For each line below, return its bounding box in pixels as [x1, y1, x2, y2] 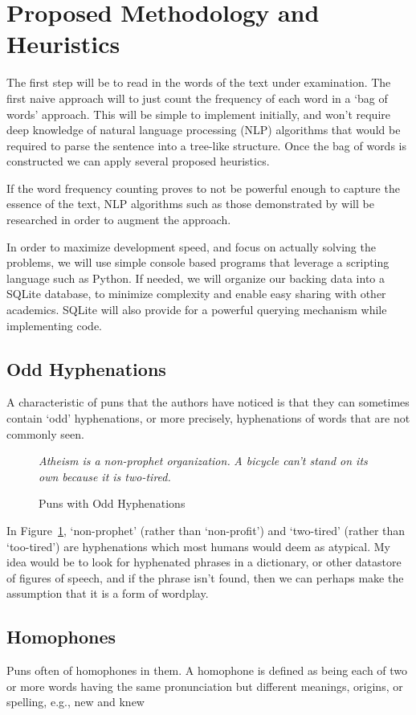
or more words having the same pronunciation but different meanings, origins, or [6, 677, 403, 694]
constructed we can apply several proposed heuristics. [6, 153, 270, 170]
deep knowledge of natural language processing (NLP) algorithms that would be [6, 121, 401, 138]
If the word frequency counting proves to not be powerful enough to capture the [6, 179, 400, 196]
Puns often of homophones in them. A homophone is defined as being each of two [6, 662, 408, 679]
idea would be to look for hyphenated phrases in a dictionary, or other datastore [6, 554, 402, 570]
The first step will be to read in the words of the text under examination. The [6, 74, 391, 91]
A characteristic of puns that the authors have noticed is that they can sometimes [6, 394, 410, 411]
